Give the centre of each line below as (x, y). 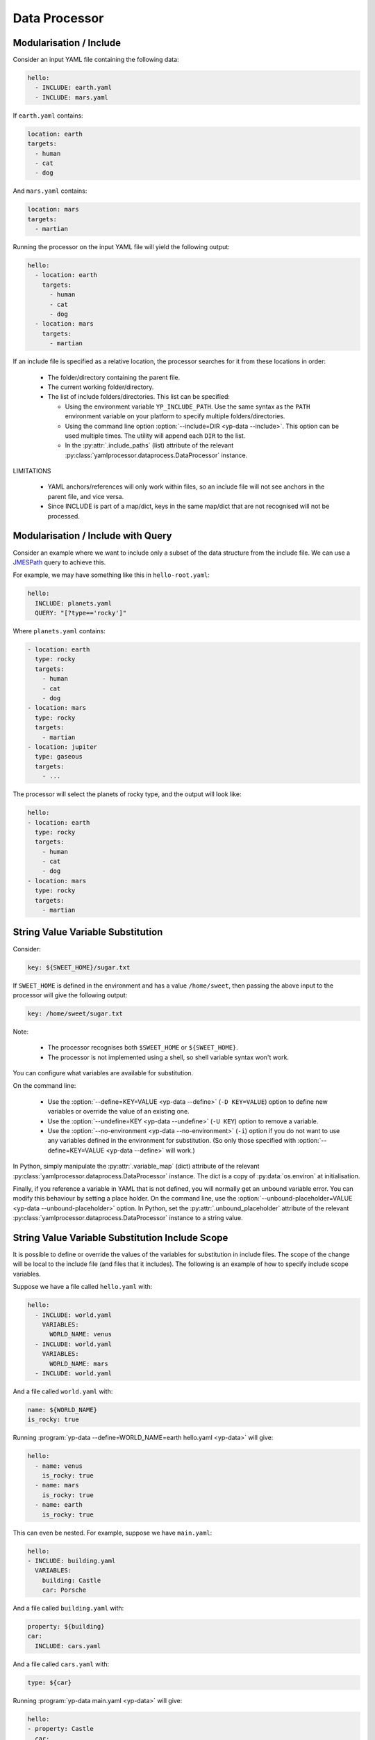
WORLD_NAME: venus (81, 1334)
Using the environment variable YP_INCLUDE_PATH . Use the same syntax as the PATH (187, 406)
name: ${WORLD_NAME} (62, 1410)
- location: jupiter (62, 747)
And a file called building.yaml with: (68, 1608)
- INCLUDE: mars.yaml (72, 97)
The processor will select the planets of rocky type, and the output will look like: (127, 794)
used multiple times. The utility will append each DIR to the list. (155, 436)
